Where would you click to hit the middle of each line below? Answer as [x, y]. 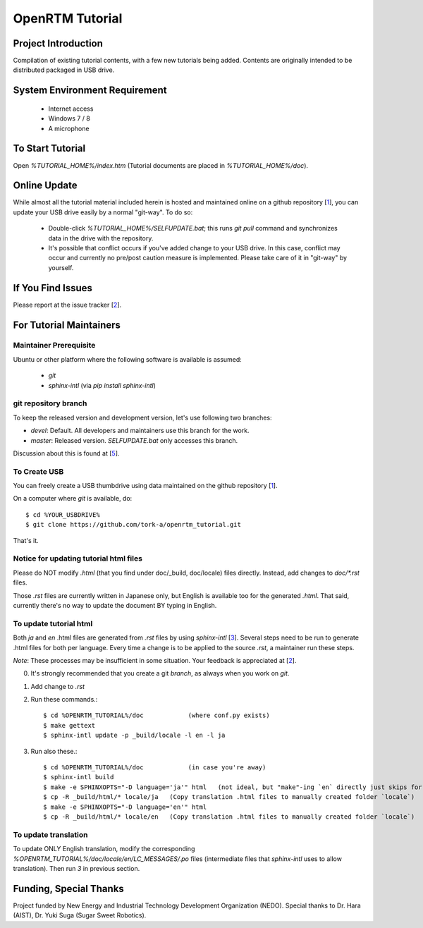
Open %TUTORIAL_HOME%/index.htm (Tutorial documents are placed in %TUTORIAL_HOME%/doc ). [161, 165]
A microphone [69, 128]
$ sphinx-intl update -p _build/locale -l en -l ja [134, 735]
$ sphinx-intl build [79, 777]
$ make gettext [69, 725]
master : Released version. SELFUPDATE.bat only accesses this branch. [134, 440]
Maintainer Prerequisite [54, 346]
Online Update [45, 186]
